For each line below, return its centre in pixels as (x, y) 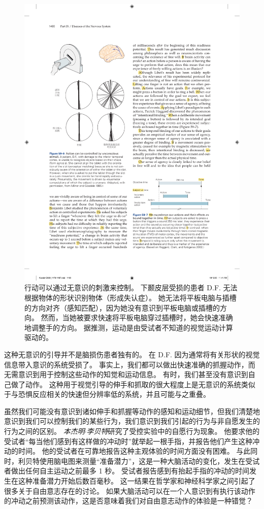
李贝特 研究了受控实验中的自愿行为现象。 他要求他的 (173, 431)
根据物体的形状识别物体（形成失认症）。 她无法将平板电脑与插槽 (130, 297)
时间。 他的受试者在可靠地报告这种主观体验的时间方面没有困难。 (126, 451)
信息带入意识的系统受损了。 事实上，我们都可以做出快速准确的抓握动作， (126, 364)
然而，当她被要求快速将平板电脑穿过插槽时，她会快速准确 (137, 317)
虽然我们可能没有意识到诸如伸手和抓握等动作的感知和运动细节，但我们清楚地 (132, 411)
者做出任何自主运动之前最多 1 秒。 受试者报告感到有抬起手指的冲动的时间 (127, 471)
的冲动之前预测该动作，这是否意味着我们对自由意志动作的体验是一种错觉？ (128, 501)
